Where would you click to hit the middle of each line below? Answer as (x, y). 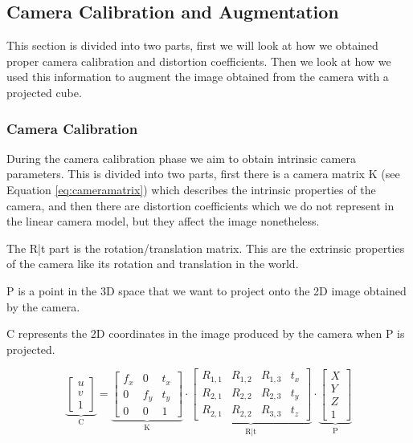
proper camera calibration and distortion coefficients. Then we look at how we (199, 61)
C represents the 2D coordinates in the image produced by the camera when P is (206, 333)
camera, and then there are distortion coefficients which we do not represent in (200, 205)
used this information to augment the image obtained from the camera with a (198, 77)
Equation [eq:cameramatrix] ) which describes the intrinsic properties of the (191, 189)
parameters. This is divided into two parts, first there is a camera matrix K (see (203, 174)
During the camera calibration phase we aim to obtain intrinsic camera (181, 158)
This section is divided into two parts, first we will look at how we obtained (192, 45)
